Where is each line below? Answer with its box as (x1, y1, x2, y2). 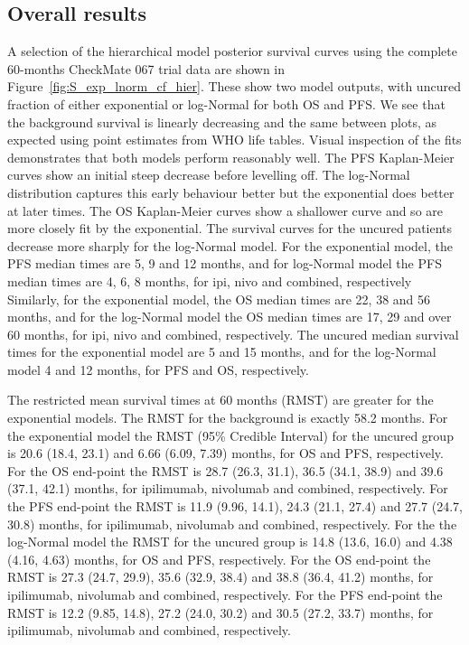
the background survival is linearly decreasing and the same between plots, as (7, 112, 437, 131)
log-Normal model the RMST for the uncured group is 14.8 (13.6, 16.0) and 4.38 (7, 532, 453, 551)
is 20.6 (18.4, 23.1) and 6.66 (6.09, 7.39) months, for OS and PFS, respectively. (7, 444, 444, 463)
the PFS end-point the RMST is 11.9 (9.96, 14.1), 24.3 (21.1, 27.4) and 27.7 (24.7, (7, 497, 463, 516)
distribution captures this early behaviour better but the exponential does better (7, 182, 455, 201)
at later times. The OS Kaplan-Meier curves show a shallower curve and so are (7, 201, 444, 220)
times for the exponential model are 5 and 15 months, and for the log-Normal (7, 342, 436, 361)
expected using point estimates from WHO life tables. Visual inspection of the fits (7, 130, 462, 149)
